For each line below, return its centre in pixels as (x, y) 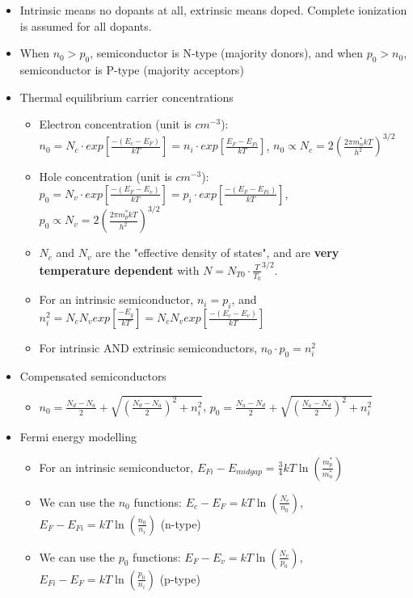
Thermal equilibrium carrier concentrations (126, 97)
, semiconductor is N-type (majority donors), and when (227, 53)
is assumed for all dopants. (86, 25)
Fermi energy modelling (78, 436)
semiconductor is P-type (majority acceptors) (132, 69)
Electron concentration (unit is (115, 124)
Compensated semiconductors (93, 375)
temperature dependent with (119, 270)
